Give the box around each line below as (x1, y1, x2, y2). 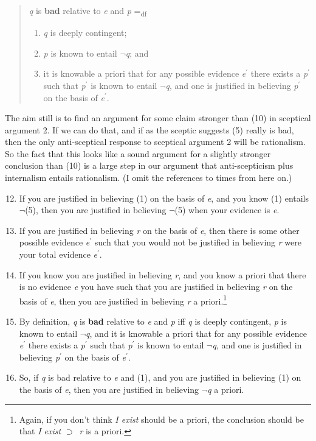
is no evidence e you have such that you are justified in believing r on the (19, 280, 293, 293)
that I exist (19, 425, 61, 437)
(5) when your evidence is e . (174, 203, 280, 216)
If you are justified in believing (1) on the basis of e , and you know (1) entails (19, 191, 309, 204)
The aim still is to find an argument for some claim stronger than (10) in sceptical (5, 111, 311, 124)
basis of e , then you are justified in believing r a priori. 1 (19, 292, 227, 307)
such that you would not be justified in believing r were (94, 236, 301, 249)
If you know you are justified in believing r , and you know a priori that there (19, 268, 306, 281)
